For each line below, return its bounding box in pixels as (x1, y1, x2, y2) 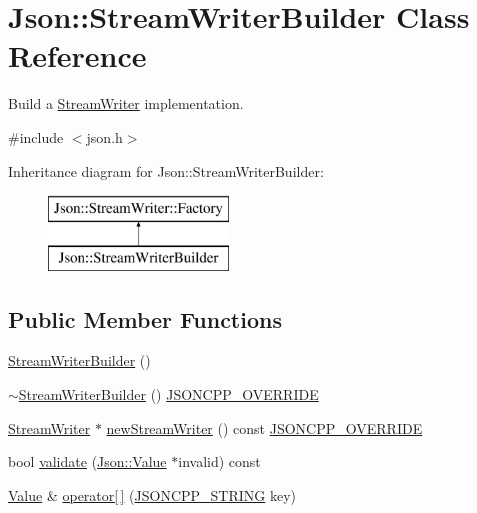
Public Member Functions (8, 303, 282, 334)
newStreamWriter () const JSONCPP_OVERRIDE (106, 417, 423, 438)
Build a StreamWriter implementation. (8, 93, 244, 114)
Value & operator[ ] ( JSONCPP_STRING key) (8, 484, 297, 505)
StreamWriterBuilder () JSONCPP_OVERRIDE (18, 384, 319, 405)
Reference (8, 35, 147, 76)
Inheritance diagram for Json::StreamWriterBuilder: (8, 160, 324, 181)
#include (8, 126, 64, 147)
